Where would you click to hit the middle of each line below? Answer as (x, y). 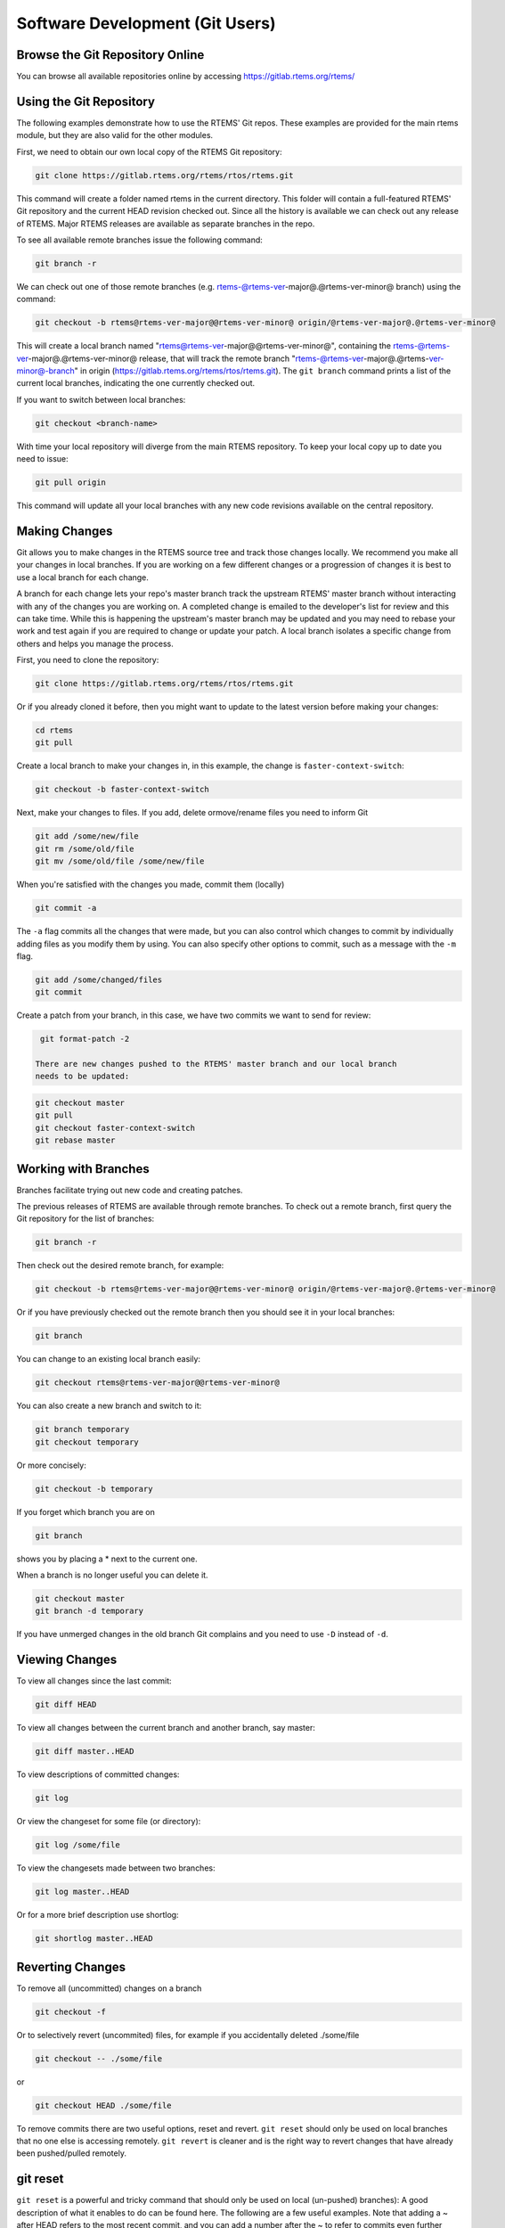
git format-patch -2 (85, 1039)
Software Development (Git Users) (146, 23)
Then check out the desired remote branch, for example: (120, 1266)
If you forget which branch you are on (86, 1511)
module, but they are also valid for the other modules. (115, 135)
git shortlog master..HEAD (94, 1939)
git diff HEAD (66, 1705)
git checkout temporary (87, 1442)
